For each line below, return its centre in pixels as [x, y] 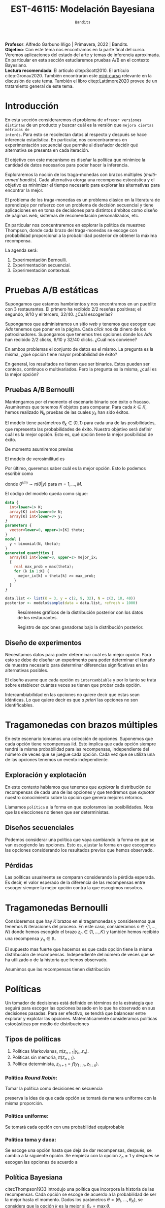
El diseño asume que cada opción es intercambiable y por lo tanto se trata [81, 680]
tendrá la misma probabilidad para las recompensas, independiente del [77, 749]
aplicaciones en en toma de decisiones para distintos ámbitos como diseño [81, 210]
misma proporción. [24, 1103]
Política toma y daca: [31, 1140]
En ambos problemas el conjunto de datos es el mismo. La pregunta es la [79, 349]
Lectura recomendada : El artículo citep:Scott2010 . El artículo [67, 70]
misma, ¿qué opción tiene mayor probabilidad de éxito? [61, 354]
